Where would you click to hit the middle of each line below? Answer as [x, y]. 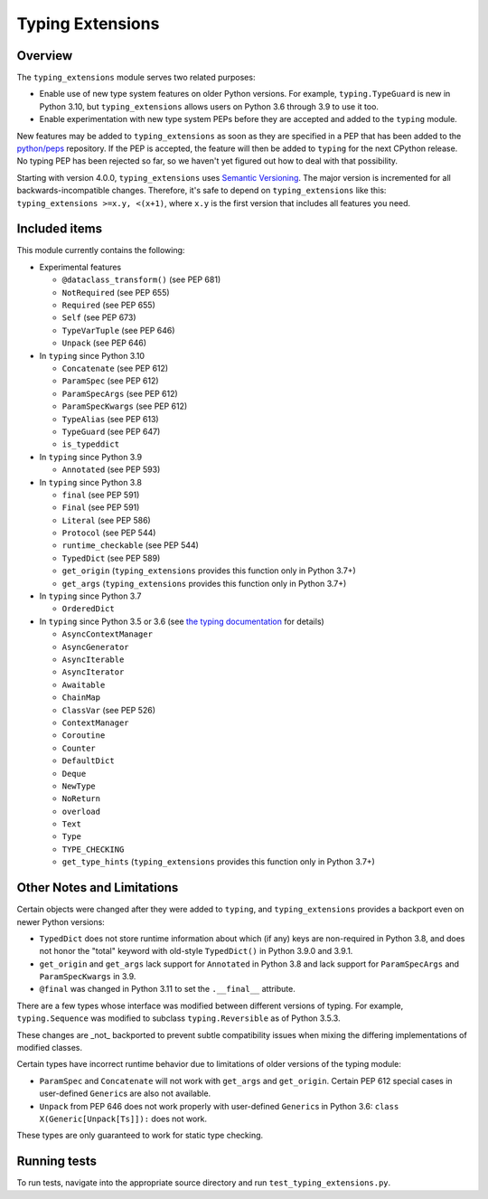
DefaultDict [88, 761]
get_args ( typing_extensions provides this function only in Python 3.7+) [204, 583]
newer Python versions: [61, 921]
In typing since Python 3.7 [90, 596]
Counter [79, 748]
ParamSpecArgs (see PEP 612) [120, 393]
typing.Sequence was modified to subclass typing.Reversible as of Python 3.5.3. [178, 1018]
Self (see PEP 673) [99, 317]
